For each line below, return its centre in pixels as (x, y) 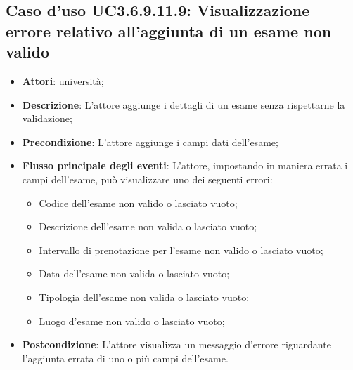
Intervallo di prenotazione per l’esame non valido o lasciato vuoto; (181, 250)
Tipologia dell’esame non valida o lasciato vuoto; (144, 297)
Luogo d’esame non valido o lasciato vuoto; (132, 321)
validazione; (47, 118)
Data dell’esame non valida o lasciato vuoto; (134, 273)
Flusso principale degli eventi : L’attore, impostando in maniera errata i (185, 165)
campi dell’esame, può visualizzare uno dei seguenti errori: (147, 179)
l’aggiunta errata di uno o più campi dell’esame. (125, 358)
